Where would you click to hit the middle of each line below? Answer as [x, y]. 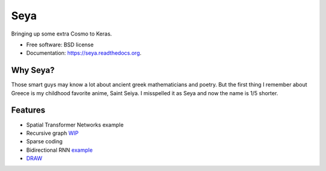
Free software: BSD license [60, 45]
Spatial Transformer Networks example [75, 125]
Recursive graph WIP [52, 133]
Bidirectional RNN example [59, 150]
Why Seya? [33, 70]
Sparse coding [44, 141]
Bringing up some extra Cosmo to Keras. [62, 34]
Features [28, 110]
